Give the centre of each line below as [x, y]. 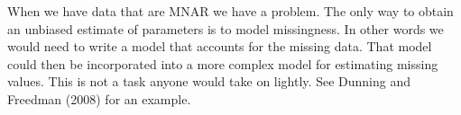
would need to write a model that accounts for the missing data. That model [220, 46]
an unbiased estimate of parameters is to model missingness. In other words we [226, 28]
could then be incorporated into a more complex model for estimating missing [223, 63]
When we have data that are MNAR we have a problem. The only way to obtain [230, 11]
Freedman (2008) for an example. [99, 98]
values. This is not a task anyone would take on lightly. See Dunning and [209, 81]
